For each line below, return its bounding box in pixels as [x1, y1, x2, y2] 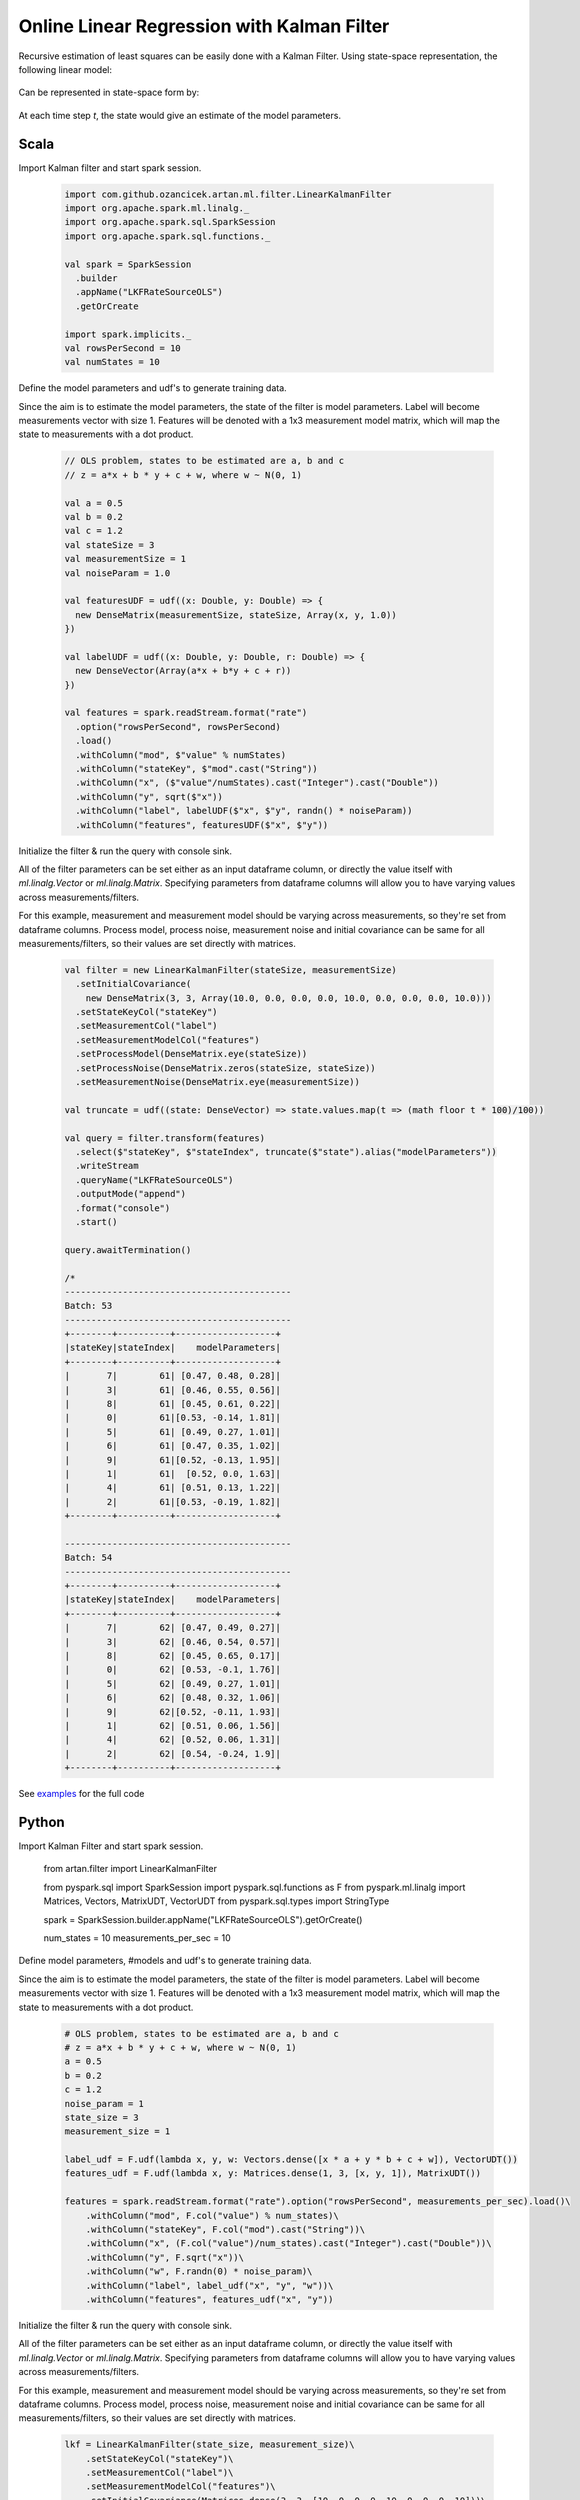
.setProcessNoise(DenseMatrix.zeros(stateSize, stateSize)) [75, 1062, 376, 1074]
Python [18, 1813, 65, 1830]
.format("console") [75, 1202, 171, 1214]
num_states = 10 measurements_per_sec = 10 [43, 1932, 231, 1944]
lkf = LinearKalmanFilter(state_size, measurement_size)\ [64, 2439, 355, 2450]
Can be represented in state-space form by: [18, 86, 200, 99]
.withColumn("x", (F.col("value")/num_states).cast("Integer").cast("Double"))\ [85, 2238, 492, 2249]
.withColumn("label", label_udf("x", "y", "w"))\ [85, 2280, 334, 2291]
